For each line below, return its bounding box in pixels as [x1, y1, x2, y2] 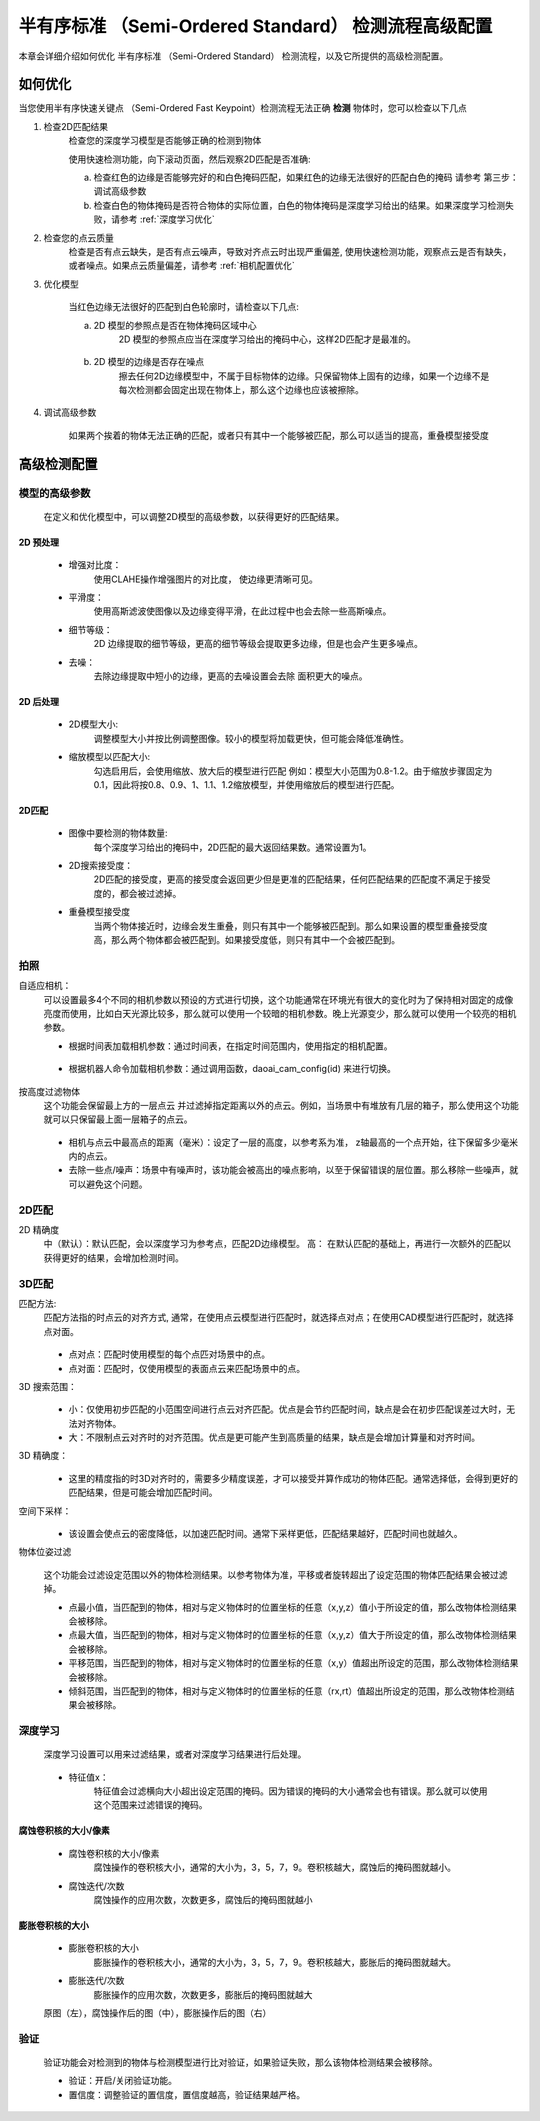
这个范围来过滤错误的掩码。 [93, 1799, 208, 1811]
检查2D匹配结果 [43, 120, 109, 132]
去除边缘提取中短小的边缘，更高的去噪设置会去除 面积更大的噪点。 [93, 670, 368, 682]
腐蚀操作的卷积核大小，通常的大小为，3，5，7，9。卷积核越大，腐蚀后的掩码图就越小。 [93, 1861, 457, 1874]
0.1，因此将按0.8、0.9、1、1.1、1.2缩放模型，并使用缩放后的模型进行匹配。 [93, 778, 400, 790]
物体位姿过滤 [18, 1546, 72, 1558]
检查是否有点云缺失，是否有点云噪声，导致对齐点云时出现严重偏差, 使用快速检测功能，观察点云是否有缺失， [68, 245, 512, 257]
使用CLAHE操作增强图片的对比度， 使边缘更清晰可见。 [93, 573, 319, 585]
